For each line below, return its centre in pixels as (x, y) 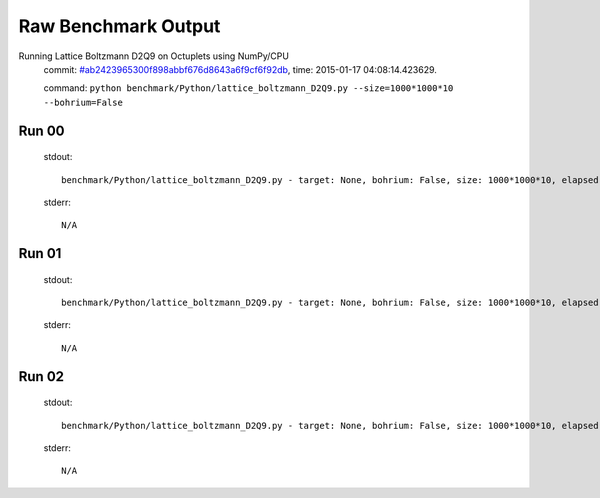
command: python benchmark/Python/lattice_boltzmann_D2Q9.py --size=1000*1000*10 (248, 88)
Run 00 (41, 130)
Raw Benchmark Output (119, 26)
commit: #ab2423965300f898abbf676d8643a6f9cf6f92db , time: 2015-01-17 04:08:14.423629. (240, 69)
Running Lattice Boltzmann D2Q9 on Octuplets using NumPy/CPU (154, 56)
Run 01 (40, 253)
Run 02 (41, 376)
